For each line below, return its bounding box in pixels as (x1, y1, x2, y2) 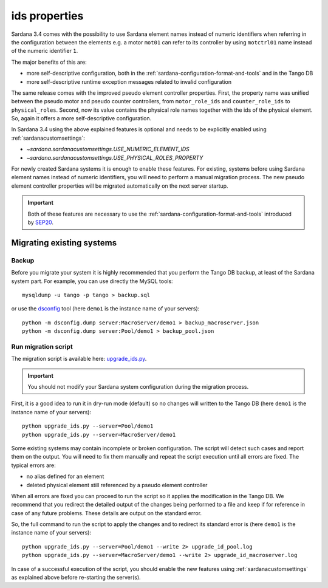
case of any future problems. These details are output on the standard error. (11, 509, 202, 516)
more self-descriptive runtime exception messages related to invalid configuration (26, 78, 232, 85)
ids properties (11, 9, 84, 22)
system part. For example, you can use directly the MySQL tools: (11, 277, 173, 285)
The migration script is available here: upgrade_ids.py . (11, 355, 147, 363)
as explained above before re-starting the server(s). (11, 574, 141, 581)
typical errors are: (11, 462, 56, 469)
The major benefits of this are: (11, 58, 87, 66)
